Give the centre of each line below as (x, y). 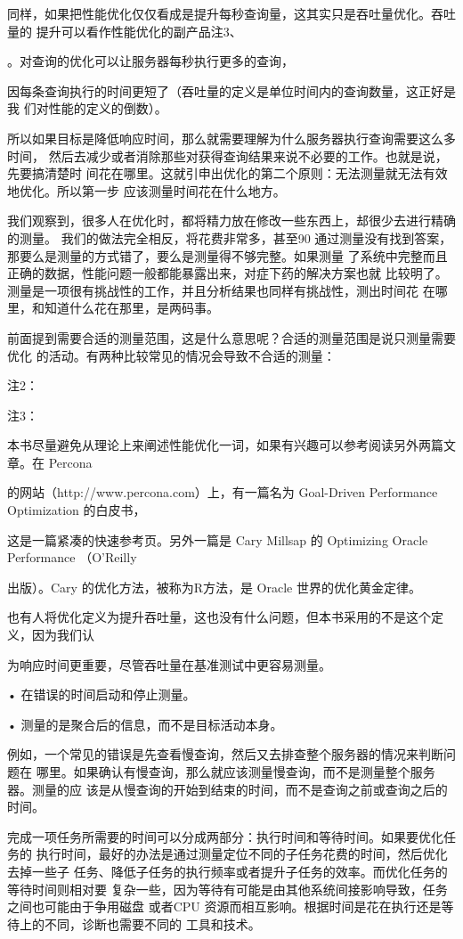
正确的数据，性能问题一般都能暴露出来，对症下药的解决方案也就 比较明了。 (227, 273)
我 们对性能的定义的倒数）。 (87, 108)
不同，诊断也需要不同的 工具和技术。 (152, 923)
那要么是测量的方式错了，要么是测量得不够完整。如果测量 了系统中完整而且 (227, 255)
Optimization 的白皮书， (77, 510)
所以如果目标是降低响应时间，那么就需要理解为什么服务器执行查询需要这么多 (231, 138)
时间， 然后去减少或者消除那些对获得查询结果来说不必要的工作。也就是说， (227, 155)
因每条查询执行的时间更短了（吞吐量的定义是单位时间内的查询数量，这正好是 (231, 90)
